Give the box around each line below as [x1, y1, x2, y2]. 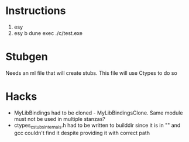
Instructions [5, 4, 66, 18]
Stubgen [5, 50, 48, 64]
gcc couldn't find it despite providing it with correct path [13, 129, 150, 136]
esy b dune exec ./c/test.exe [13, 29, 83, 36]
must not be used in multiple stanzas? [13, 115, 106, 122]
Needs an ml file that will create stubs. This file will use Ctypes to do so [5, 69, 178, 77]
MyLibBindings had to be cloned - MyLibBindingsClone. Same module [13, 109, 183, 116]
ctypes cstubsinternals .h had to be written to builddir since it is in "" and [13, 122, 181, 130]
